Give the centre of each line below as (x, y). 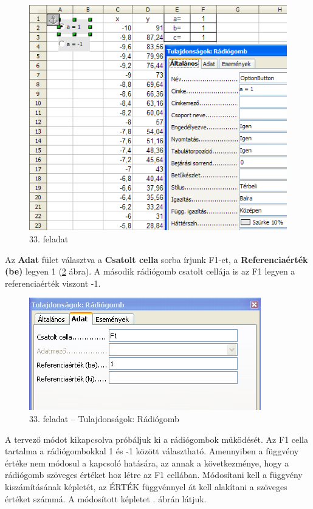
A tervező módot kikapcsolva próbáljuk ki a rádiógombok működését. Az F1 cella (157, 439)
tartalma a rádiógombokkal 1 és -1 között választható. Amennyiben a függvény (152, 451)
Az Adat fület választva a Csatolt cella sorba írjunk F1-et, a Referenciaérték (156, 259)
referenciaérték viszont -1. (53, 283)
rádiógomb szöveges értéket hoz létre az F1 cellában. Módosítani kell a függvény (154, 475)
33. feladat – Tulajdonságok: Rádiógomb (104, 418)
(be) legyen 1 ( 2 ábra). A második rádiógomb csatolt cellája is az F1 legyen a (150, 271)
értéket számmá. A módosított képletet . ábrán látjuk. (106, 498)
